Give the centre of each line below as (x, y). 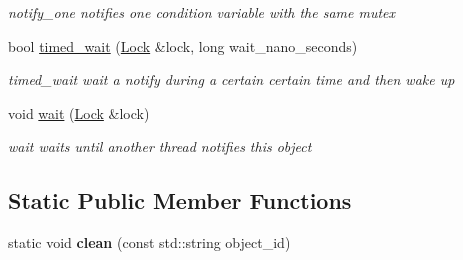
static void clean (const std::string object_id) (149, 242)
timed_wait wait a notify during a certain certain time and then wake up (231, 79)
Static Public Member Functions (180, 200)
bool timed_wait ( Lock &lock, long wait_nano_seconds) (183, 45)
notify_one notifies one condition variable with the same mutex (202, 12)
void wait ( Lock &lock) (79, 112)
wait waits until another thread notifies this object (160, 146)
